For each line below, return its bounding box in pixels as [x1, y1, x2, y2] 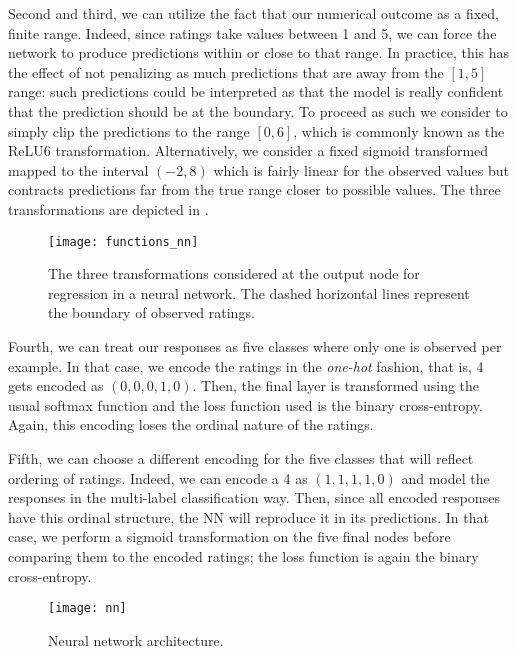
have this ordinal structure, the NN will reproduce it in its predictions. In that [8, 506, 489, 527]
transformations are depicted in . [8, 198, 209, 219]
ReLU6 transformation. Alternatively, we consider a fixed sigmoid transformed [8, 140, 489, 161]
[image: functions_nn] [48, 234, 199, 249]
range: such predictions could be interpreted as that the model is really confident [8, 81, 504, 102]
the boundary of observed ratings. [48, 302, 255, 323]
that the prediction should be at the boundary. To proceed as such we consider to [8, 100, 508, 121]
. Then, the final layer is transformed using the [192, 375, 480, 396]
